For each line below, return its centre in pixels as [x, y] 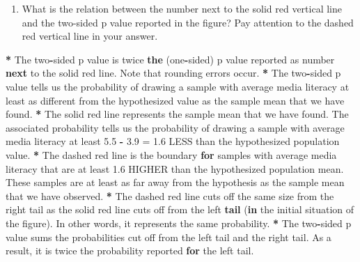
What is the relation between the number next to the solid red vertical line [182, 8]
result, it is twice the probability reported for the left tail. [130, 251]
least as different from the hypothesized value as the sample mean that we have [175, 100]
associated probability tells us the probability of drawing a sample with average [175, 127]
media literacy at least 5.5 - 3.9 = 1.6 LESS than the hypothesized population [173, 141]
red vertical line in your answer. [90, 36]
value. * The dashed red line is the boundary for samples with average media [171, 154]
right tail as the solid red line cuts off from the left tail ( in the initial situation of [180, 209]
